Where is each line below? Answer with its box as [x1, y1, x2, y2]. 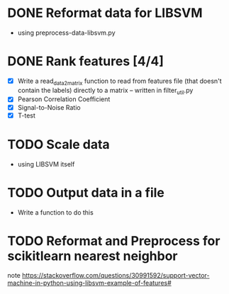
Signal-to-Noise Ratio [17, 103, 81, 111]
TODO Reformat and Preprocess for [7, 232, 220, 249]
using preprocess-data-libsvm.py [17, 28, 116, 37]
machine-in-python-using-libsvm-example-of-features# [7, 278, 172, 288]
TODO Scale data [7, 136, 110, 152]
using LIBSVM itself [17, 159, 75, 168]
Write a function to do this [17, 208, 94, 217]
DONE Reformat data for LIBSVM [7, 5, 203, 21]
